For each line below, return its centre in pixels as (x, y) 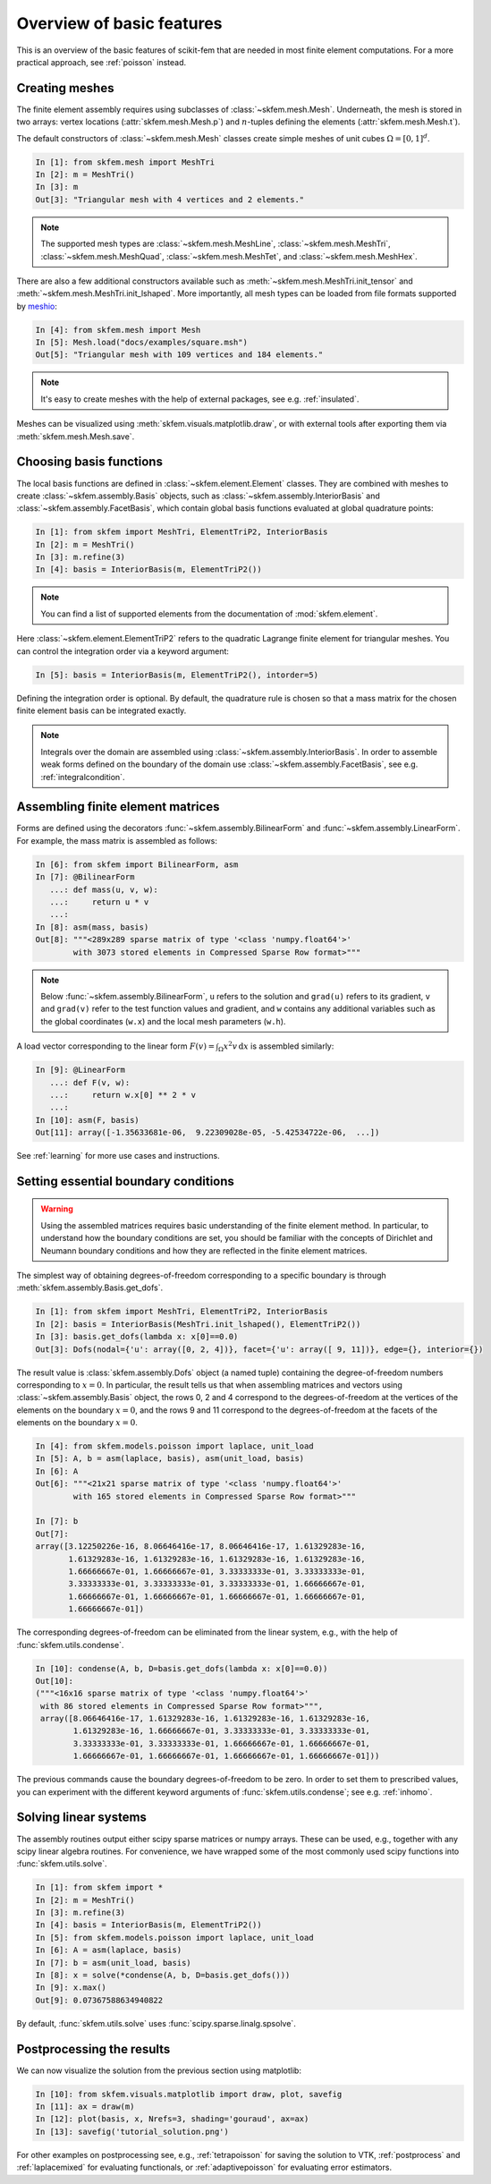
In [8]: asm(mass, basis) (92, 927)
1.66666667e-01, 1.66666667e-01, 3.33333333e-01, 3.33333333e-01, (217, 1572)
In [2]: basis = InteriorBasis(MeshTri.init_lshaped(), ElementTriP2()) (198, 1324)
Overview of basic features (119, 23)
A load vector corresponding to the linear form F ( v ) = (115, 1046)
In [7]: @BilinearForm (85, 877)
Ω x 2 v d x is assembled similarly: (276, 1046)
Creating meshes (65, 88)
